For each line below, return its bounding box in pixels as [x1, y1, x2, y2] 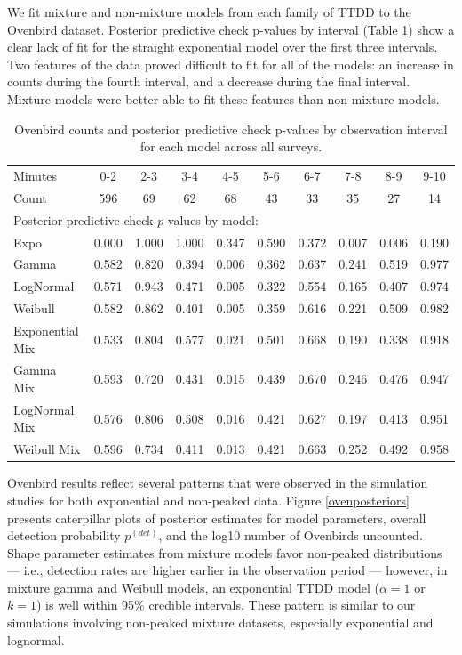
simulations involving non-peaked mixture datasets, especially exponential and [7, 613, 434, 632]
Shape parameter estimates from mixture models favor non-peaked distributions [7, 543, 442, 562]
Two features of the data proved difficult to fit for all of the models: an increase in [7, 54, 454, 73]
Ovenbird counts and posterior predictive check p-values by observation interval [14, 119, 448, 138]
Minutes [13, 166, 58, 184]
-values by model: [163, 210, 259, 229]
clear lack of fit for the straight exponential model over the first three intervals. [7, 37, 438, 56]
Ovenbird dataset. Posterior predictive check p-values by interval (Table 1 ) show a [7, 20, 455, 38]
